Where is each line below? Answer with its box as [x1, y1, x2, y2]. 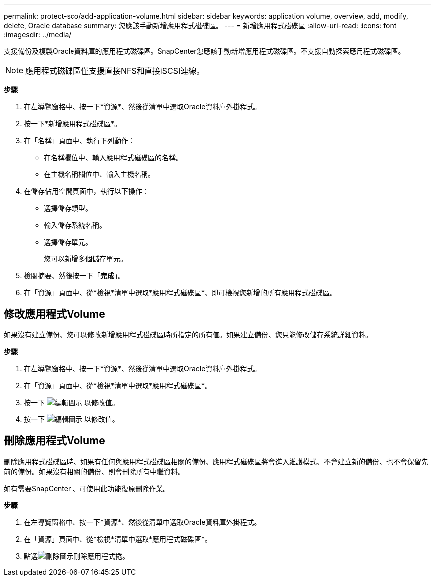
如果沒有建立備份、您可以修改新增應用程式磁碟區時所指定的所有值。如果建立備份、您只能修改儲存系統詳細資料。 [4, 330, 372, 339]
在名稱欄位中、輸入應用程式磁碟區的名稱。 [44, 153, 183, 162]
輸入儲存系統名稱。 [44, 221, 106, 229]
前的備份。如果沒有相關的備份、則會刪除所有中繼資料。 [4, 467, 185, 476]
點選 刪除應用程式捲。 [24, 551, 129, 560]
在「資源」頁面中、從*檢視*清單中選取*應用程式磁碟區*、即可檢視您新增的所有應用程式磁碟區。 [24, 288, 337, 297]
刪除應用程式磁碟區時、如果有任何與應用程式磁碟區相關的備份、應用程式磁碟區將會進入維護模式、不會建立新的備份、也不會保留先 [4, 457, 428, 466]
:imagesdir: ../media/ [4, 30, 72, 39]
